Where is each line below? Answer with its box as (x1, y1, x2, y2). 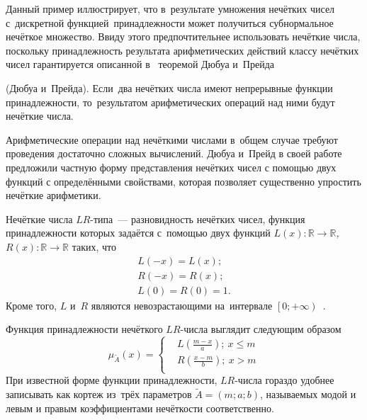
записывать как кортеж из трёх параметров (6, 387, 192, 402)
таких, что (72, 239, 116, 254)
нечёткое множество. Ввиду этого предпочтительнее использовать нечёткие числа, (6, 29, 361, 44)
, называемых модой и (260, 387, 356, 402)
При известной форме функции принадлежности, (6, 373, 218, 387)
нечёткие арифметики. (6, 188, 101, 203)
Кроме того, (6, 297, 57, 312)
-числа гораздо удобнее (235, 373, 334, 387)
